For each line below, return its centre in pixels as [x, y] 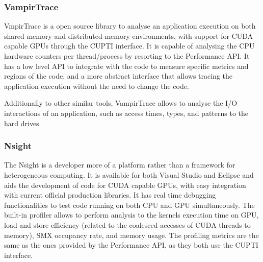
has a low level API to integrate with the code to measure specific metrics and [126, 66]
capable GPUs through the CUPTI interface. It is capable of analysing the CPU [129, 46]
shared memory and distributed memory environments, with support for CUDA [129, 35]
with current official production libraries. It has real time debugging [110, 195]
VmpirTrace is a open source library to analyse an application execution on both [130, 26]
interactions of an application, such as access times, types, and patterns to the [126, 113]
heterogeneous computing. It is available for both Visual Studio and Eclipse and [129, 174]
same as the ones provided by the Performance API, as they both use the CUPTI [131, 245]
